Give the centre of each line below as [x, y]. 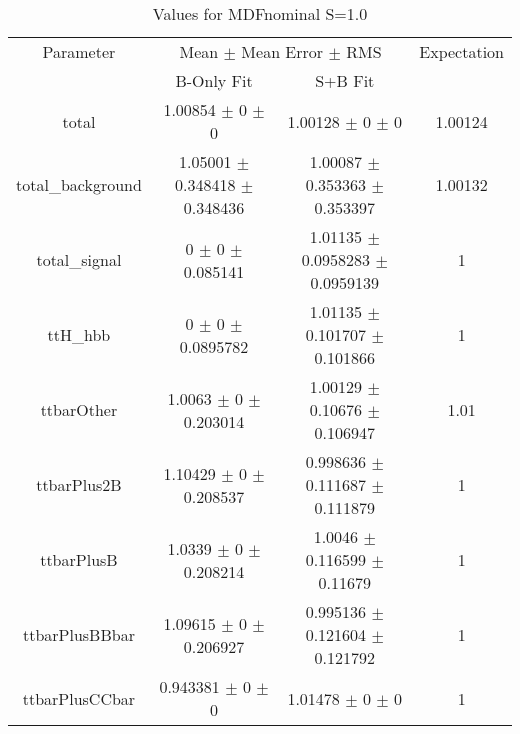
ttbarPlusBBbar [78, 634]
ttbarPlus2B [79, 484]
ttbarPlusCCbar [79, 698]
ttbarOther [79, 409]
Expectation [461, 51]
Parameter [79, 51]
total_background [79, 184]
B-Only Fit [214, 80]
